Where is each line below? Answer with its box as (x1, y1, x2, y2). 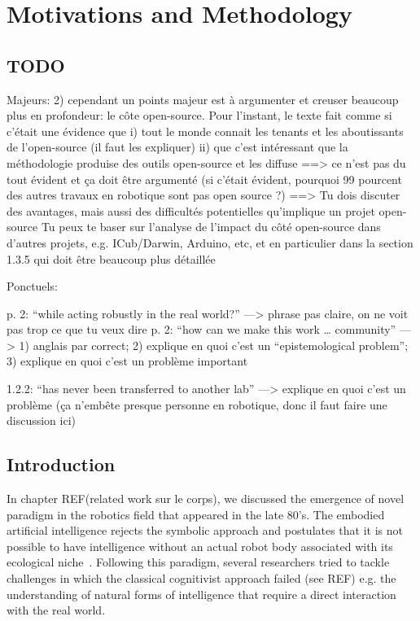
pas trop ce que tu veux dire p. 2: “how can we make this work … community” (7, 321, 396, 338)
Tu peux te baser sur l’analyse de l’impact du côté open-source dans (41, 218, 381, 235)
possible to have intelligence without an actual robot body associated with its (7, 537, 393, 554)
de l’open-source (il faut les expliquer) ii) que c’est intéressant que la (7, 138, 348, 155)
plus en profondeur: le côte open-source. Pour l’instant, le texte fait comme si (7, 107, 392, 124)
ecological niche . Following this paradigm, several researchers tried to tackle (7, 553, 390, 571)
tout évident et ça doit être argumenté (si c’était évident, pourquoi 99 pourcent (7, 170, 402, 187)
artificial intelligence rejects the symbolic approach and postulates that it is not (7, 522, 404, 539)
